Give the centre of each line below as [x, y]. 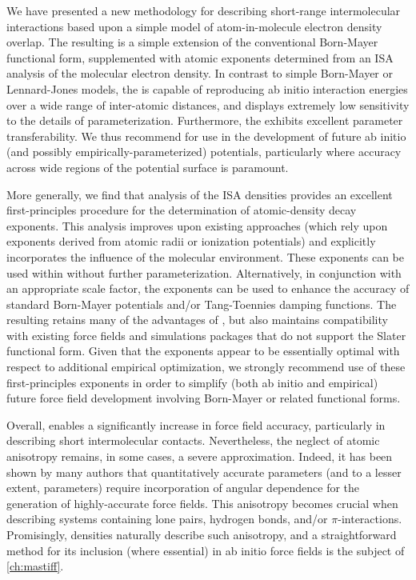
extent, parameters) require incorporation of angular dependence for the [183, 488]
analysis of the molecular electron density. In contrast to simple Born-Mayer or [200, 73]
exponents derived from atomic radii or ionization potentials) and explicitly [191, 241]
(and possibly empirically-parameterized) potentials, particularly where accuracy [204, 152]
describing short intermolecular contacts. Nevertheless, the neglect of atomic [193, 440]
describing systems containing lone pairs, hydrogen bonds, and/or [167, 519]
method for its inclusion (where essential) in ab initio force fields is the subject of [206, 550]
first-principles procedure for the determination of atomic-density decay [182, 210]
